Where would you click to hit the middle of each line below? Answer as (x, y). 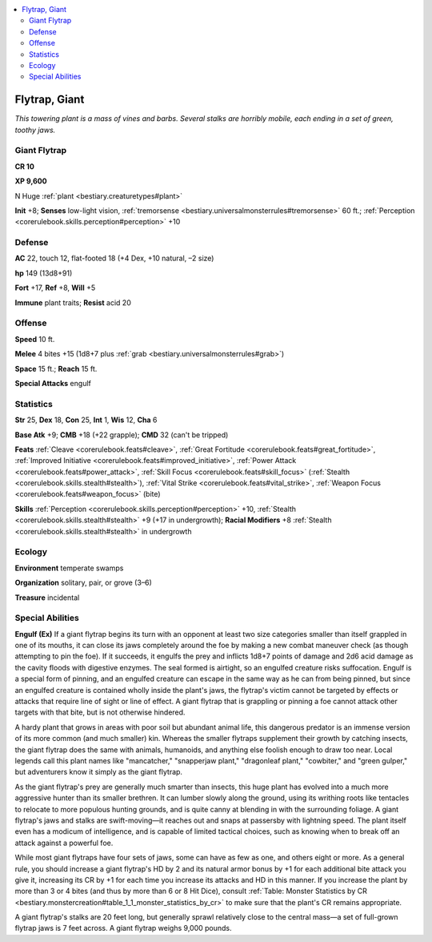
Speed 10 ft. (35, 339)
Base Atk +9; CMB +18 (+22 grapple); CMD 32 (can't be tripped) (122, 435)
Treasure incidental (47, 598)
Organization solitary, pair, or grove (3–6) (83, 583)
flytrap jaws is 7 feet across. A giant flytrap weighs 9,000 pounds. (123, 928)
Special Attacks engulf (53, 383)
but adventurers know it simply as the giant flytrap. (99, 772)
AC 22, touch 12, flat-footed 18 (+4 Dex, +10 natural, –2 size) (114, 258)
